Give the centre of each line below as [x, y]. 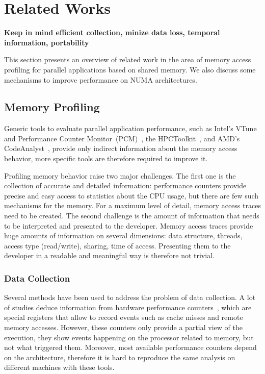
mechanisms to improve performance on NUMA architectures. [101, 79]
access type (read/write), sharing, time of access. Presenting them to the [117, 245]
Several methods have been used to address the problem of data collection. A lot [130, 297]
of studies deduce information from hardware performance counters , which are [128, 307]
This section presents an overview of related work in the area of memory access [128, 59]
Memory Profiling [52, 107]
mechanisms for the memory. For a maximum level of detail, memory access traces [132, 205]
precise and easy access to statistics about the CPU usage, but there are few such [131, 195]
